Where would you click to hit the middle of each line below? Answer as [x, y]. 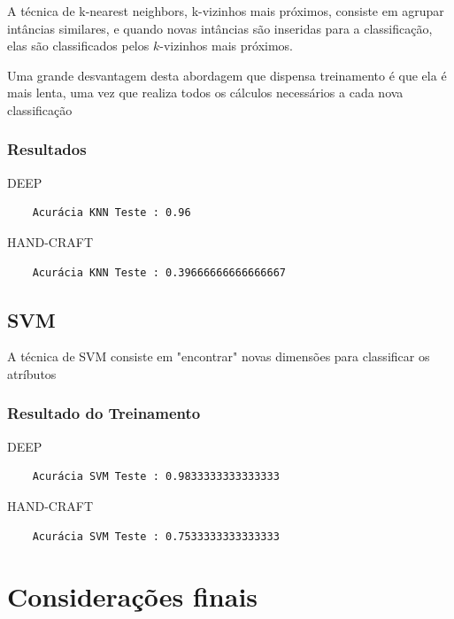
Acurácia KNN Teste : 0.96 [112, 213]
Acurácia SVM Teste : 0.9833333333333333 [156, 477]
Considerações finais [133, 596]
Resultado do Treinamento [104, 413]
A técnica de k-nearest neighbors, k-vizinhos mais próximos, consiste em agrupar [226, 11]
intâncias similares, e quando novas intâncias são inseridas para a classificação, [220, 28]
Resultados [47, 149]
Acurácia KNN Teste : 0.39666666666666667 [159, 272]
